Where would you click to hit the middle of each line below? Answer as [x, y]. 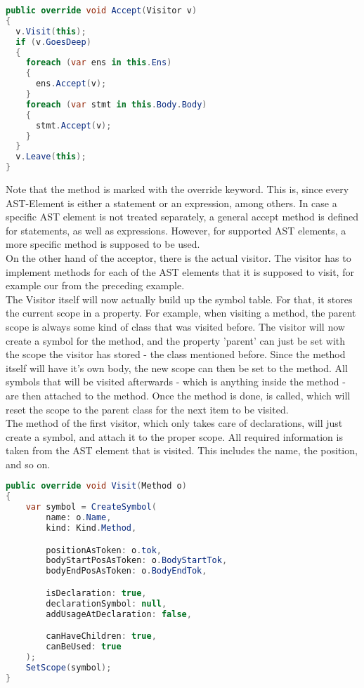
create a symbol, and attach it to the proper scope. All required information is [174, 436]
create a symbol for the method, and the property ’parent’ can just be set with [176, 340]
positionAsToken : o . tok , [104, 550]
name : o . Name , [79, 518]
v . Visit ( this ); [51, 31]
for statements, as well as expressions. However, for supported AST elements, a [176, 230]
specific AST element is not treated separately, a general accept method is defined [182, 217]
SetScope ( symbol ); [69, 667]
